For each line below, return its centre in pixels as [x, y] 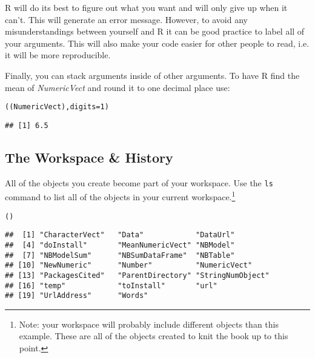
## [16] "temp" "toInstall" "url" [111, 285]
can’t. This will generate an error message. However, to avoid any [126, 19]
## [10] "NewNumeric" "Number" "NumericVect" [129, 265]
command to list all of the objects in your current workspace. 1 [120, 196]
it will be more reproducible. [58, 55]
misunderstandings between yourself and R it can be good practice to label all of [155, 31]
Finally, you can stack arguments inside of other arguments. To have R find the [152, 75]
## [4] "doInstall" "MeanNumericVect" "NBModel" [120, 245]
